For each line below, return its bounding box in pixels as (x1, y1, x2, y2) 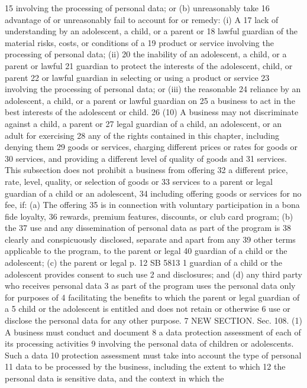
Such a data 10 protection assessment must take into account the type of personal (5, 348, 302, 361)
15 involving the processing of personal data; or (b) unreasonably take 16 (5, 2, 270, 14)
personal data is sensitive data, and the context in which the (5, 372, 224, 384)
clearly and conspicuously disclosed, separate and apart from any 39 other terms (5, 233, 296, 245)
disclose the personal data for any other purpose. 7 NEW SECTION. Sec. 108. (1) (5, 314, 302, 327)
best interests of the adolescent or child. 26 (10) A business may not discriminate (5, 106, 299, 118)
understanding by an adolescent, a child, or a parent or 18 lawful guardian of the (5, 25, 298, 37)
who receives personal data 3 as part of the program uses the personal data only (5, 279, 296, 292)
